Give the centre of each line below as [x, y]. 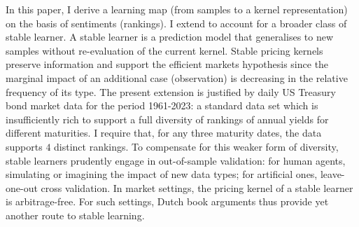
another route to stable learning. [75, 215]
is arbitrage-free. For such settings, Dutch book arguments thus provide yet [167, 201]
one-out [22, 187]
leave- [332, 174]
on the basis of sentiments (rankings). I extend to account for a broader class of [176, 23]
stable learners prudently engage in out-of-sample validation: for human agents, [176, 160]
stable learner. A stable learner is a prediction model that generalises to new [170, 37]
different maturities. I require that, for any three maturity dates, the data [164, 133]
